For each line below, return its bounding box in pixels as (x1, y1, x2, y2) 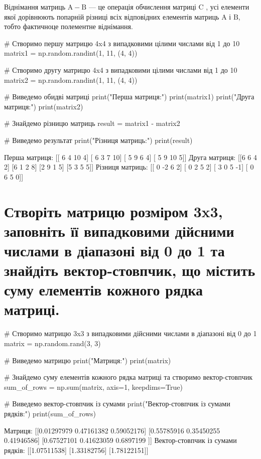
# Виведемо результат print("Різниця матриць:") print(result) (4, 134, 193, 145)
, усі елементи (206, 2, 249, 12)
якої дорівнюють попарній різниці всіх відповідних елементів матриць (4, 11, 219, 22)
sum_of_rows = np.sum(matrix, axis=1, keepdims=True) (4, 381, 183, 392)
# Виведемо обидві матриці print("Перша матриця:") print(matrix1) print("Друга (4, 91, 254, 102)
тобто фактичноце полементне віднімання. (4, 21, 133, 32)
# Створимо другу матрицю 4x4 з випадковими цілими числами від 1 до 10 (4, 64, 237, 75)
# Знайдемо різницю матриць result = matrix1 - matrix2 (4, 118, 180, 128)
